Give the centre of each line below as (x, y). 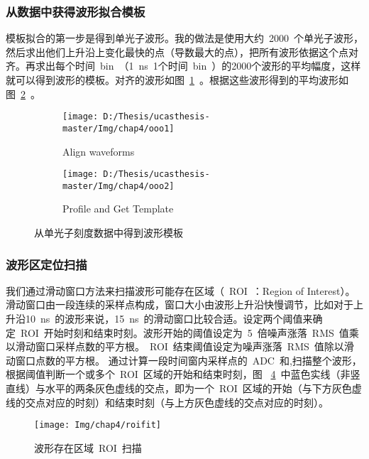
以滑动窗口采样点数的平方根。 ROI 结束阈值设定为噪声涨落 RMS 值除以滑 (180, 346)
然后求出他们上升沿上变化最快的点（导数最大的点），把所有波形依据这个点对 (182, 52)
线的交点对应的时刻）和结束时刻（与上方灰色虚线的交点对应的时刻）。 (167, 402)
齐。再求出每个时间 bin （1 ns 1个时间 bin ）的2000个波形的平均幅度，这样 (183, 66)
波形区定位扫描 (46, 264)
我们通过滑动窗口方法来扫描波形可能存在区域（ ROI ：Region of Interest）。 (181, 290)
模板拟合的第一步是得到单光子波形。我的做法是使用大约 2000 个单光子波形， (184, 38)
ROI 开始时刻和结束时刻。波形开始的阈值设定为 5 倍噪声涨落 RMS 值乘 (189, 332)
